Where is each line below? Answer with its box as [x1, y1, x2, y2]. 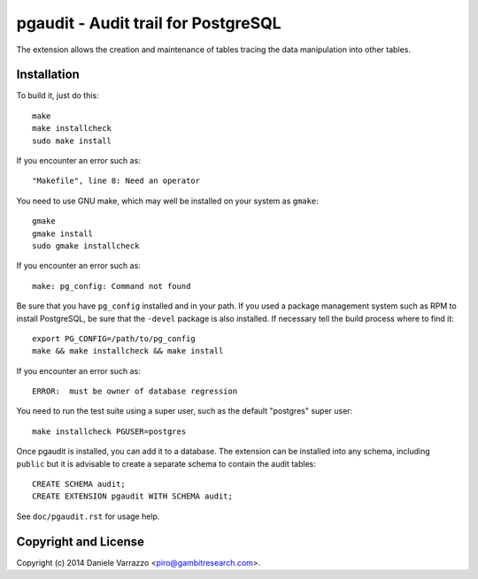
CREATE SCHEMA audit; [32, 479, 126, 490]
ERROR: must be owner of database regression [32, 386, 238, 397]
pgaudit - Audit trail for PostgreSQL [16, 13, 282, 33]
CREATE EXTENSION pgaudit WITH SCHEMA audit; [32, 491, 234, 501]
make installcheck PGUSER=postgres [32, 426, 187, 437]
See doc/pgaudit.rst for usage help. [16, 511, 160, 522]
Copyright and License [16, 534, 145, 549]
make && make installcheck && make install [32, 346, 224, 356]
